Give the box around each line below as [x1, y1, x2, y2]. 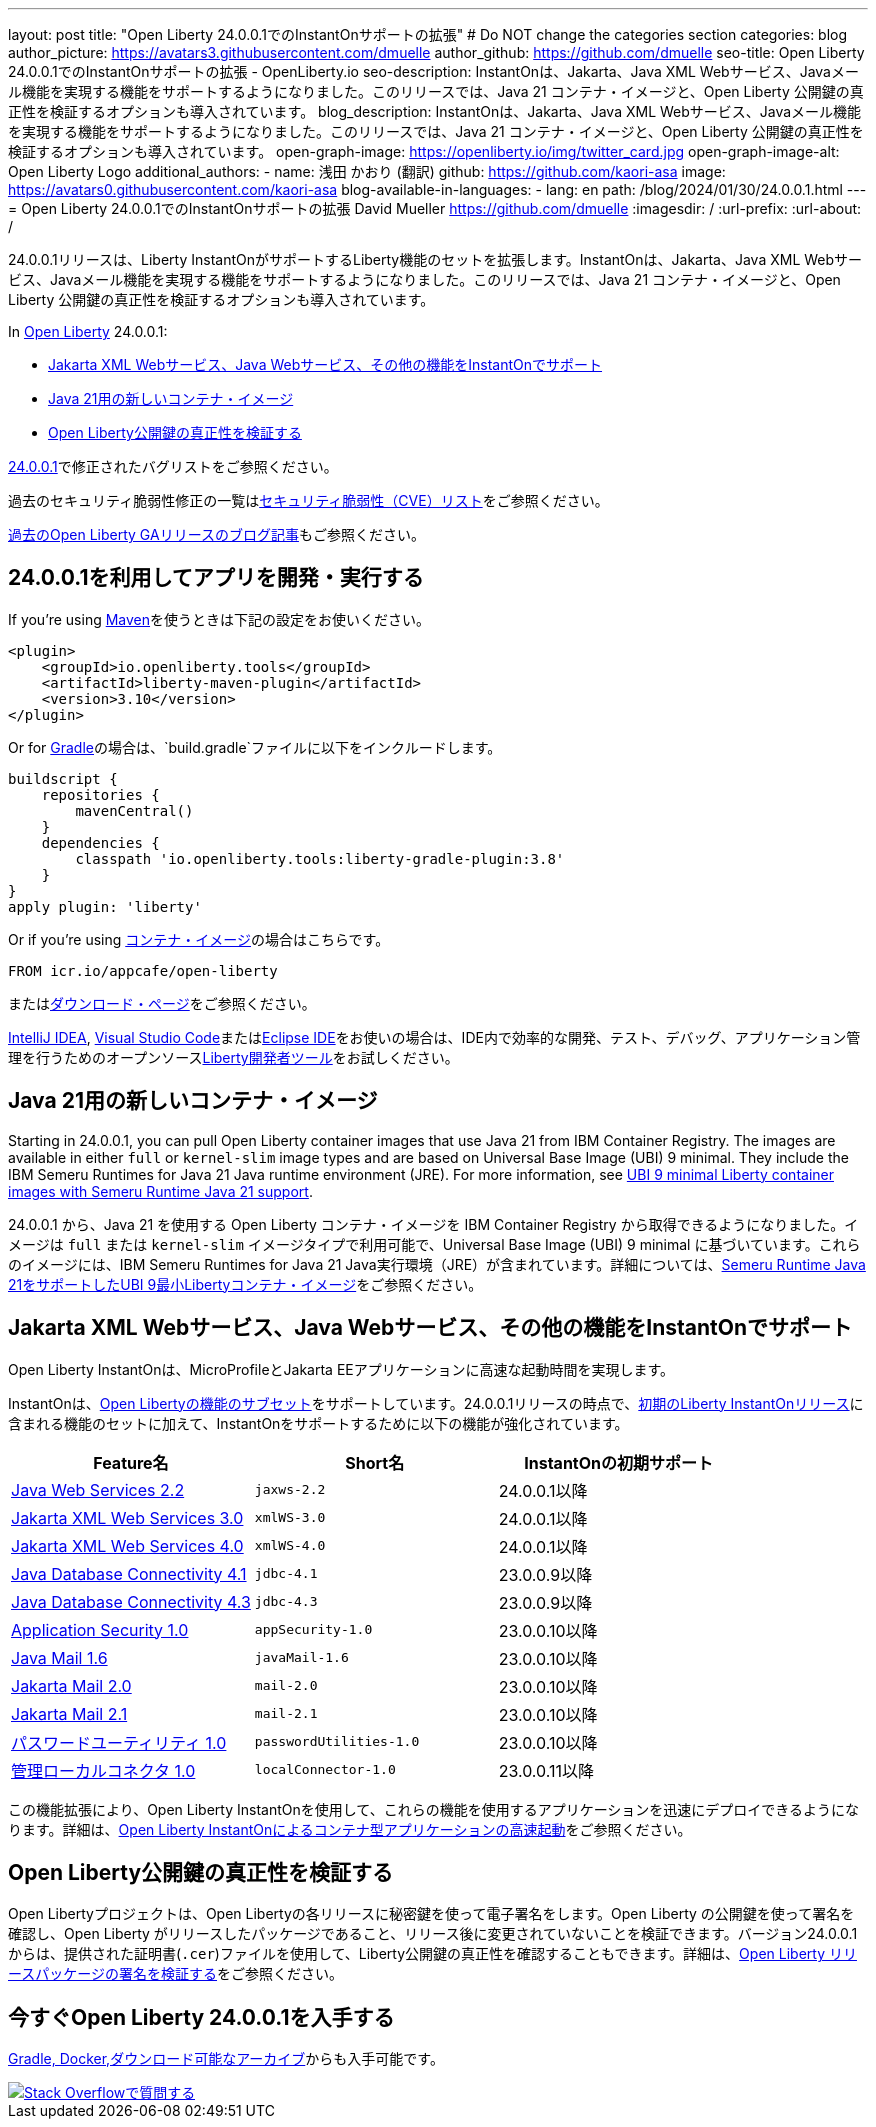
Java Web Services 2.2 [11, 1479, 185, 1500]
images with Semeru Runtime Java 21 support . [8, 1182, 313, 1200]
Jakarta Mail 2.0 [11, 1675, 132, 1696]
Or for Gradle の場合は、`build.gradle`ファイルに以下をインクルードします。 [8, 738, 502, 756]
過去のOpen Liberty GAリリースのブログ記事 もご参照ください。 [8, 526, 425, 543]
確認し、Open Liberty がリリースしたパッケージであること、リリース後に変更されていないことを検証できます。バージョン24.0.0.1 [8, 1925, 858, 1943]
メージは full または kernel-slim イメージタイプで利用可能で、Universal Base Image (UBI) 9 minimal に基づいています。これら [8, 1235, 861, 1253]
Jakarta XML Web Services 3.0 [11, 1507, 244, 1528]
